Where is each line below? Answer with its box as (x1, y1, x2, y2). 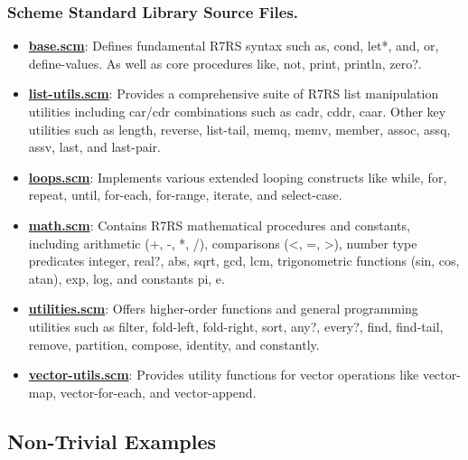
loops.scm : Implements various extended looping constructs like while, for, (28, 167, 447, 186)
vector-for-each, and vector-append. (60, 382, 257, 401)
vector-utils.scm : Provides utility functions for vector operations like (28, 365, 419, 384)
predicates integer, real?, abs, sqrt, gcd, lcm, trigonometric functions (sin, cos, (28, 251, 460, 270)
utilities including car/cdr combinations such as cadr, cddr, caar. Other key (28, 102, 446, 120)
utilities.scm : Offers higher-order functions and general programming (28, 299, 418, 318)
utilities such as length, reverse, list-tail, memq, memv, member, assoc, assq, (28, 119, 451, 138)
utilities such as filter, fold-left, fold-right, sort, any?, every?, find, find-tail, (28, 316, 444, 335)
